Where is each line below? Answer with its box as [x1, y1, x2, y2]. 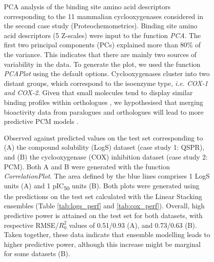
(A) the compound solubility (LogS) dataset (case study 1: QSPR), [4, 142, 205, 152]
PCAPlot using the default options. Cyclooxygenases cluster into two [4, 68, 210, 79]
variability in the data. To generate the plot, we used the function [4, 59, 201, 69]
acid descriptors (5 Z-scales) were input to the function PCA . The [4, 30, 201, 40]
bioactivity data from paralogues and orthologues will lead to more [4, 106, 204, 117]
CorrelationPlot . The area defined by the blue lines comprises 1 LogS [4, 171, 210, 181]
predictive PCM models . [4, 116, 78, 126]
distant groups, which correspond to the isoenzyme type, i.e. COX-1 [4, 78, 208, 88]
